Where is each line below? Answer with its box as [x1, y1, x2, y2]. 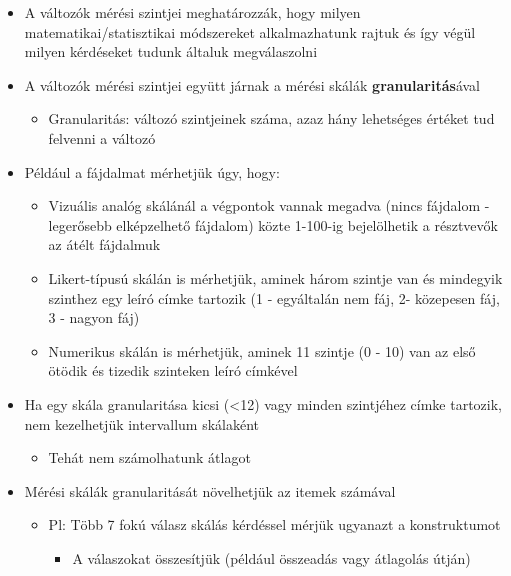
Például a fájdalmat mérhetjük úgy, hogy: [24, 161, 280, 182]
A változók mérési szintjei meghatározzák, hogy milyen [24, 2, 361, 22]
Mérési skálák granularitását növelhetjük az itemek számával [24, 480, 396, 501]
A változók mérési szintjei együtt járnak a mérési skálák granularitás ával [24, 74, 480, 95]
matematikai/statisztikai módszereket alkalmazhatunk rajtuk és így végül [24, 21, 476, 42]
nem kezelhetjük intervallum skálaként [24, 413, 260, 434]
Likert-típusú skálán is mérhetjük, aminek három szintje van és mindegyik [48, 267, 503, 288]
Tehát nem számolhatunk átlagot [48, 447, 251, 468]
